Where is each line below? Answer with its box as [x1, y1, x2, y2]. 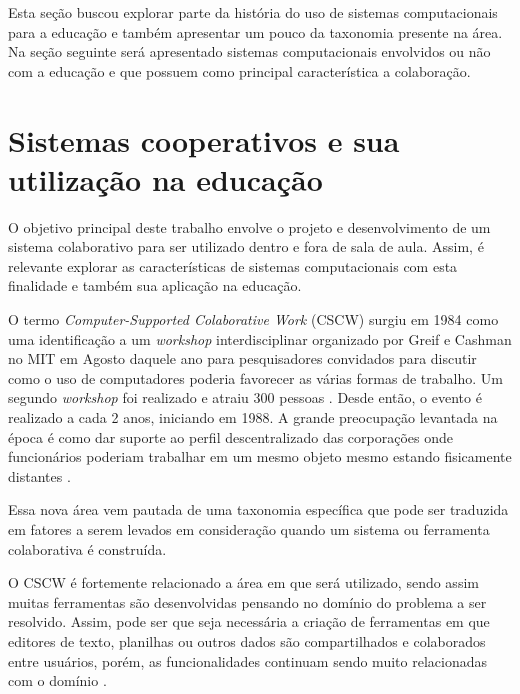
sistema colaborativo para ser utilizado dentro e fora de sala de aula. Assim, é [8, 236, 484, 257]
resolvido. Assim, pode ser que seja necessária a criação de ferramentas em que [8, 611, 490, 632]
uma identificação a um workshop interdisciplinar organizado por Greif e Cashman [8, 328, 512, 349]
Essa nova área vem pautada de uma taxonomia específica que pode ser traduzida [8, 499, 509, 520]
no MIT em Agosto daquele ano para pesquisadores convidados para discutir [8, 348, 477, 369]
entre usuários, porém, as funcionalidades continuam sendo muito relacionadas [8, 650, 487, 671]
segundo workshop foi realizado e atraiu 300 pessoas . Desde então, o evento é [8, 387, 482, 408]
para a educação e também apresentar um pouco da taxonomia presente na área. [8, 21, 503, 42]
